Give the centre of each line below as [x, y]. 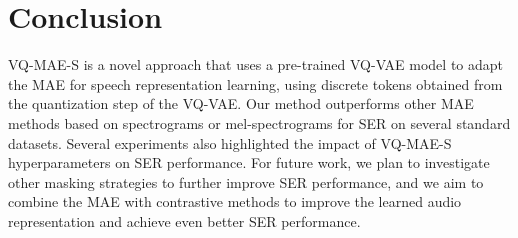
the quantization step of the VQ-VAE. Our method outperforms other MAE [241, 103]
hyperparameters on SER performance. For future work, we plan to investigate [249, 162]
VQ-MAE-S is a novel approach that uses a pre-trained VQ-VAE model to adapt [256, 64]
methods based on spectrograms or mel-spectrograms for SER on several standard [259, 122]
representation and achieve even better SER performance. [184, 220]
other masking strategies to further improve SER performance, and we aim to [246, 181]
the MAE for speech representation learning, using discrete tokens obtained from [255, 83]
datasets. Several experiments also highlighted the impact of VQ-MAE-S [230, 142]
